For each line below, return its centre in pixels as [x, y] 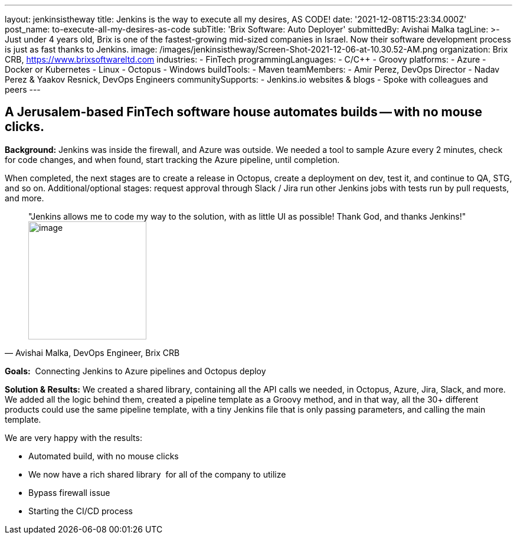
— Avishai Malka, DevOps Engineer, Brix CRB [92, 352]
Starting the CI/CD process [81, 511]
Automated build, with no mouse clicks [104, 456]
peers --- [23, 89]
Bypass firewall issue [69, 492]
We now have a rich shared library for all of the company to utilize [157, 474]
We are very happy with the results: [73, 437]
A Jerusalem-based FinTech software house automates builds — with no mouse [243, 112]
